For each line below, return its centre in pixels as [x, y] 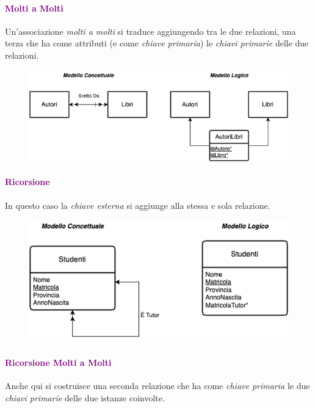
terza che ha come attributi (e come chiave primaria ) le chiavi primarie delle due [157, 43]
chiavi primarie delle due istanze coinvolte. [85, 397]
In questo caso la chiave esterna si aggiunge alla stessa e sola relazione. [138, 205]
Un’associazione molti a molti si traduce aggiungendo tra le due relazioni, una [150, 31]
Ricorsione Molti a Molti [58, 362]
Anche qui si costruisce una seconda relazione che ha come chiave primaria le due [157, 386]
